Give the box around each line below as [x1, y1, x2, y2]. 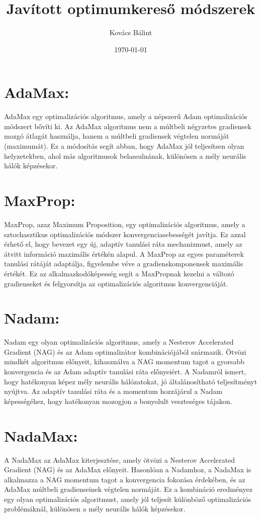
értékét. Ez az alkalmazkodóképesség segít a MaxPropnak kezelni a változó [4, 268, 234, 278]
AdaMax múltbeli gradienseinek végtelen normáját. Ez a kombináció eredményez [4, 484, 252, 494]
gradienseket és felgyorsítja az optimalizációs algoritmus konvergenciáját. [4, 278, 228, 288]
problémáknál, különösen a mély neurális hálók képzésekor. [4, 503, 186, 514]
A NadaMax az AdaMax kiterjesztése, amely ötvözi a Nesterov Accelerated [4, 454, 235, 465]
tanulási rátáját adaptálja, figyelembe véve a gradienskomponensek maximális [4, 258, 243, 269]
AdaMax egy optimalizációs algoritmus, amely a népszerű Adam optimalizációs [4, 111, 247, 122]
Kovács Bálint [109, 27, 152, 38]
